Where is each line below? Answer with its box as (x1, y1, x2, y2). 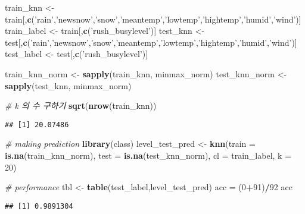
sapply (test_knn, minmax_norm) (5, 79, 132, 92)
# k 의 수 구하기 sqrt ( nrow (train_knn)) (5, 99, 157, 112)
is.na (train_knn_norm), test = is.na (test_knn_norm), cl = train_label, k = (5, 149, 292, 161)
